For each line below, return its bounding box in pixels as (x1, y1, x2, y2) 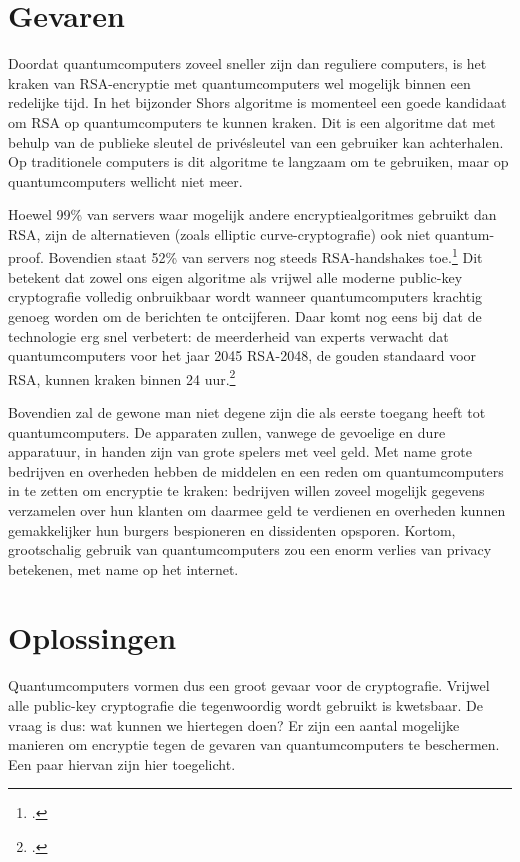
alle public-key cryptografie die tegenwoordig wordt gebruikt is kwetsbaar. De (8, 695, 484, 715)
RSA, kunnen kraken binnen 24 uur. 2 (8, 365, 236, 389)
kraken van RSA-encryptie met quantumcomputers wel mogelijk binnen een (8, 72, 471, 93)
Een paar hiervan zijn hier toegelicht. (8, 753, 236, 774)
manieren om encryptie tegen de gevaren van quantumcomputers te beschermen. (8, 734, 500, 755)
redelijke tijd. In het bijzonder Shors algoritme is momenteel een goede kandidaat (8, 92, 507, 113)
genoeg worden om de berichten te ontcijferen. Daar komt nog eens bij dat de (8, 305, 482, 326)
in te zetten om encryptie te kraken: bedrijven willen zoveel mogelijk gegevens (8, 480, 485, 501)
